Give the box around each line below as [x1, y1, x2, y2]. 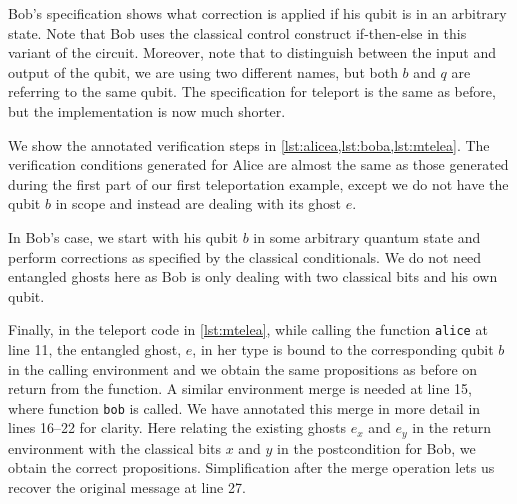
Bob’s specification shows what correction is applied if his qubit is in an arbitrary [8, 3, 507, 23]
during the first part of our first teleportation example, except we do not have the [8, 173, 509, 194]
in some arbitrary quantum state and [253, 226, 481, 247]
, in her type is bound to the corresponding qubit [192, 338, 494, 359]
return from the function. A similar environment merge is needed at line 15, [8, 378, 472, 399]
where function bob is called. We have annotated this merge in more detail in [8, 397, 481, 418]
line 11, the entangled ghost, [8, 338, 182, 359]
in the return [412, 417, 491, 438]
